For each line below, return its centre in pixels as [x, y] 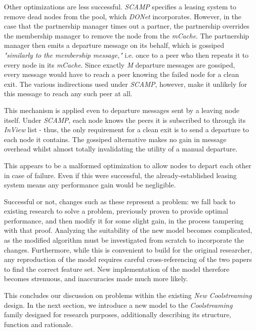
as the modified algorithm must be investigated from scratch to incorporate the [124, 240]
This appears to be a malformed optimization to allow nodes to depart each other [128, 165]
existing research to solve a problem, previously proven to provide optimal [116, 211]
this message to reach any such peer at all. [68, 93]
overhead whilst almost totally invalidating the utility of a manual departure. [121, 149]
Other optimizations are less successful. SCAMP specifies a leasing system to [120, 6]
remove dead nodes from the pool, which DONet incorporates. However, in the [123, 16]
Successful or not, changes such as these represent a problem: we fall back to [120, 201]
